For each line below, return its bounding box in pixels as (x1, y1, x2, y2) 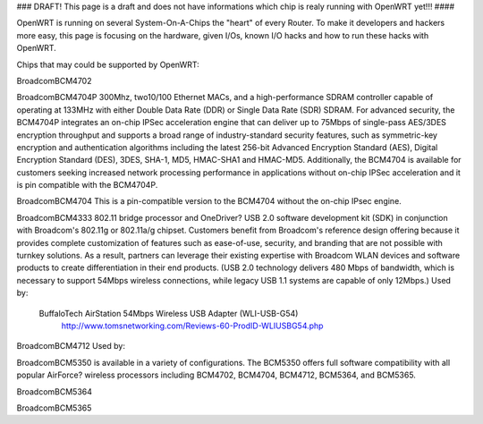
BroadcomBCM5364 (16, 386, 93, 397)
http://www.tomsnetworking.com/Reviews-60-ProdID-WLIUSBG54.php (61, 320, 324, 331)
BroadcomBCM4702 (16, 75, 92, 86)
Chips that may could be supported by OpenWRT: (16, 59, 200, 70)
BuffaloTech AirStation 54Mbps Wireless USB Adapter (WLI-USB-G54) (38, 308, 299, 318)
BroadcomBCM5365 (16, 403, 92, 413)
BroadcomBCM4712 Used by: (16, 341, 125, 352)
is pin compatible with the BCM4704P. (16, 180, 158, 191)
